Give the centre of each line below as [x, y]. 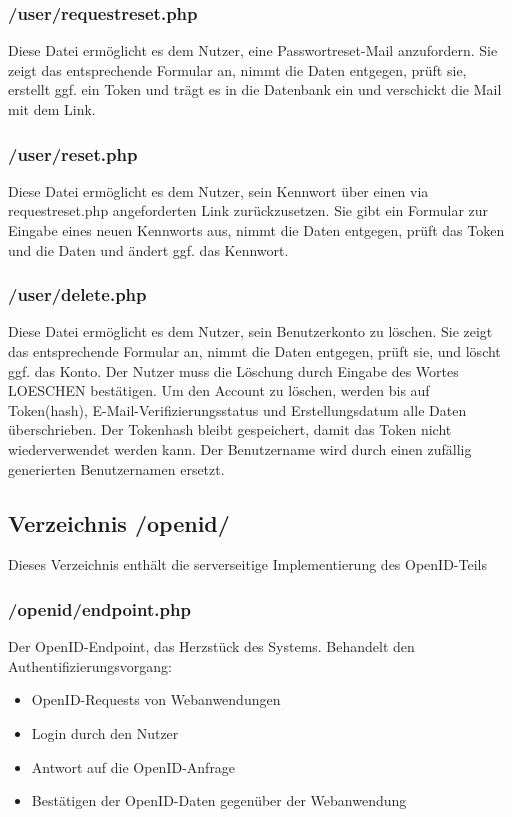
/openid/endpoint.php [99, 608]
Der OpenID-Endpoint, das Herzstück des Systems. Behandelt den [211, 646]
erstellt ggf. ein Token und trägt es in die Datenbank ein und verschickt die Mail [255, 89]
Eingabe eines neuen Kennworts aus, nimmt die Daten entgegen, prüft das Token [256, 230]
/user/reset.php [73, 153]
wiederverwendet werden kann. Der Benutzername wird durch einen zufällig [240, 448]
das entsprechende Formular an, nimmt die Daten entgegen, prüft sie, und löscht [254, 351]
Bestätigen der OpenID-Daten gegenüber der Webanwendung [219, 800]
